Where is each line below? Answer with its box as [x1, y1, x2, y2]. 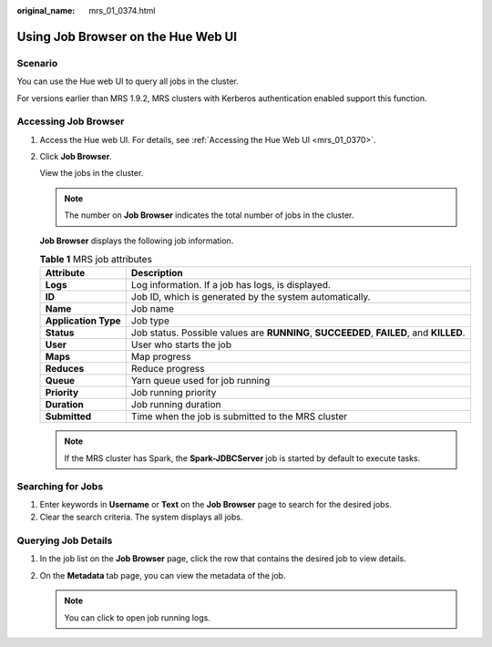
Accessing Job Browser [16, 115, 125, 128]
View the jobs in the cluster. [39, 168, 144, 179]
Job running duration [130, 398, 222, 411]
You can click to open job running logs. [64, 611, 211, 623]
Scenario [16, 56, 58, 69]
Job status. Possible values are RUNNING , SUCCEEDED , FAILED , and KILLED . [130, 326, 466, 339]
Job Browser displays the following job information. [39, 235, 234, 246]
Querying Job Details [16, 534, 113, 547]
